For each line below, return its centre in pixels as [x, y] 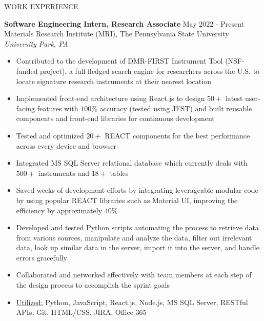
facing [25, 108]
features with [58, 108]
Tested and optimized [50, 135]
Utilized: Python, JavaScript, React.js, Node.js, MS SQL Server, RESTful [132, 302]
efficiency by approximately [59, 210]
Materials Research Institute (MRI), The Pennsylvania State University [117, 34]
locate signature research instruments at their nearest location [114, 81]
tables [119, 173]
